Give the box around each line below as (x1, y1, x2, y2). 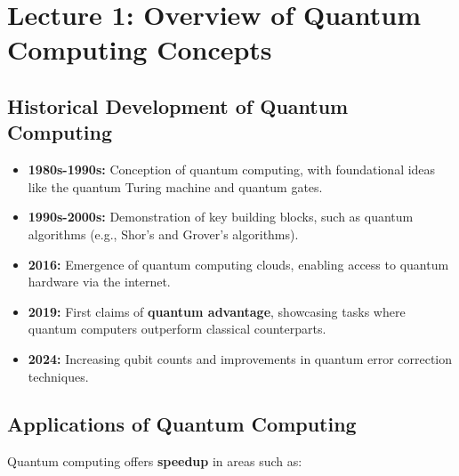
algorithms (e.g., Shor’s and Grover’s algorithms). (28, 224, 299, 243)
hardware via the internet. (28, 272, 171, 291)
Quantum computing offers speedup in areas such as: (7, 452, 302, 471)
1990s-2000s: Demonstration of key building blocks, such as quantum (28, 207, 414, 226)
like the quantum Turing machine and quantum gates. (28, 177, 323, 196)
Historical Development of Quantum (7, 92, 349, 119)
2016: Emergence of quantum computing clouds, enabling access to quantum (28, 254, 449, 273)
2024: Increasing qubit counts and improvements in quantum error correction (28, 349, 453, 367)
